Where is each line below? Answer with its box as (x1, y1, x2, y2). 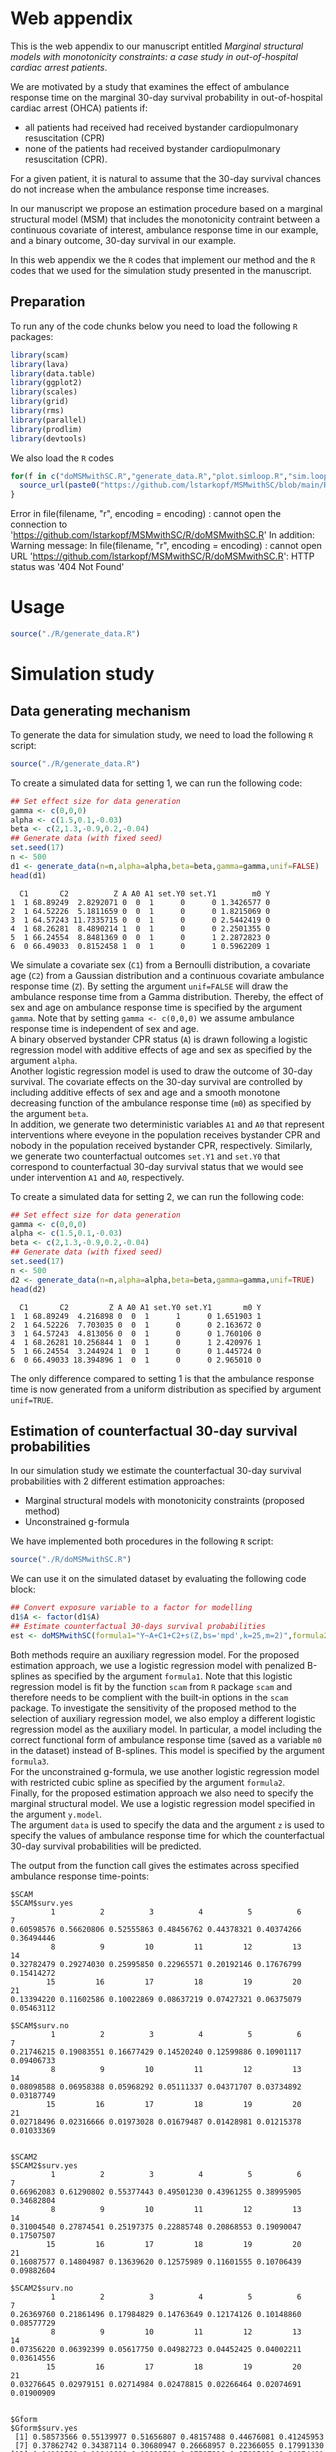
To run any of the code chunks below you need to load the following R (10, 320, 298, 332)
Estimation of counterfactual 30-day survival (10, 1422, 298, 1439)
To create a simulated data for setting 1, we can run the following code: (10, 777, 303, 789)
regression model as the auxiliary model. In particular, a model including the (10, 1723, 323, 1735)
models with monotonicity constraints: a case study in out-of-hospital (10, 50, 298, 62)
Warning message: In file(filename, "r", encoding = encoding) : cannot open (10, 540, 322, 552)
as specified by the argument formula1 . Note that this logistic (41, 1670, 293, 1682)
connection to (10, 518, 68, 531)
